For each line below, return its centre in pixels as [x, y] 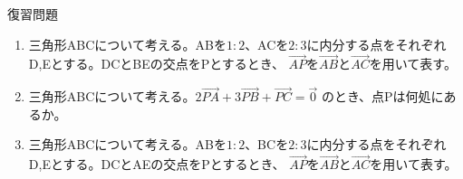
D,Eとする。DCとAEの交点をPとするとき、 [157, 164]
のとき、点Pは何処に [382, 96]
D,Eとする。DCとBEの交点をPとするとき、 [156, 64]
